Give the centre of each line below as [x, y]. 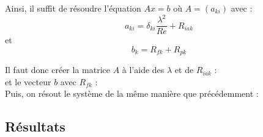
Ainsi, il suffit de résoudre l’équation [73, 8]
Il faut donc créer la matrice [57, 70]
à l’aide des [143, 70]
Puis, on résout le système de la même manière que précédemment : [132, 93]
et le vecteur [28, 81]
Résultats [35, 126]
